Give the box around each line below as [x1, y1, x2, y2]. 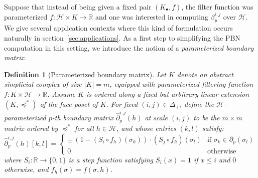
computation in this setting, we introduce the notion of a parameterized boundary [4, 42, 254, 53]
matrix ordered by [4, 122, 58, 133]
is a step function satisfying [68, 154, 154, 164]
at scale [145, 112, 168, 123]
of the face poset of [40, 98, 98, 109]
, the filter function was [181, 2, 253, 12]
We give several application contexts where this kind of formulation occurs [4, 23, 233, 33]
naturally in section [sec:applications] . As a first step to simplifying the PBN [4, 32, 240, 43]
